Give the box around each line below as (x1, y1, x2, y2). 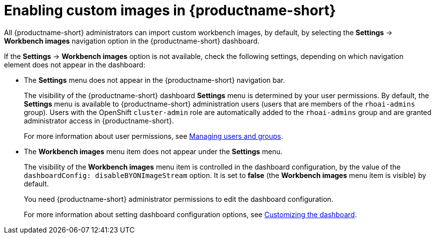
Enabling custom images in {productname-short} (4, 2, 336, 19)
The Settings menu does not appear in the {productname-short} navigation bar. (24, 75, 285, 84)
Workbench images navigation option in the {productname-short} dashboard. (4, 36, 260, 45)
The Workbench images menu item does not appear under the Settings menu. (24, 147, 283, 156)
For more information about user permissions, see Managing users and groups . (24, 131, 283, 140)
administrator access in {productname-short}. (24, 116, 174, 125)
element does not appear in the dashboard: (4, 60, 146, 69)
